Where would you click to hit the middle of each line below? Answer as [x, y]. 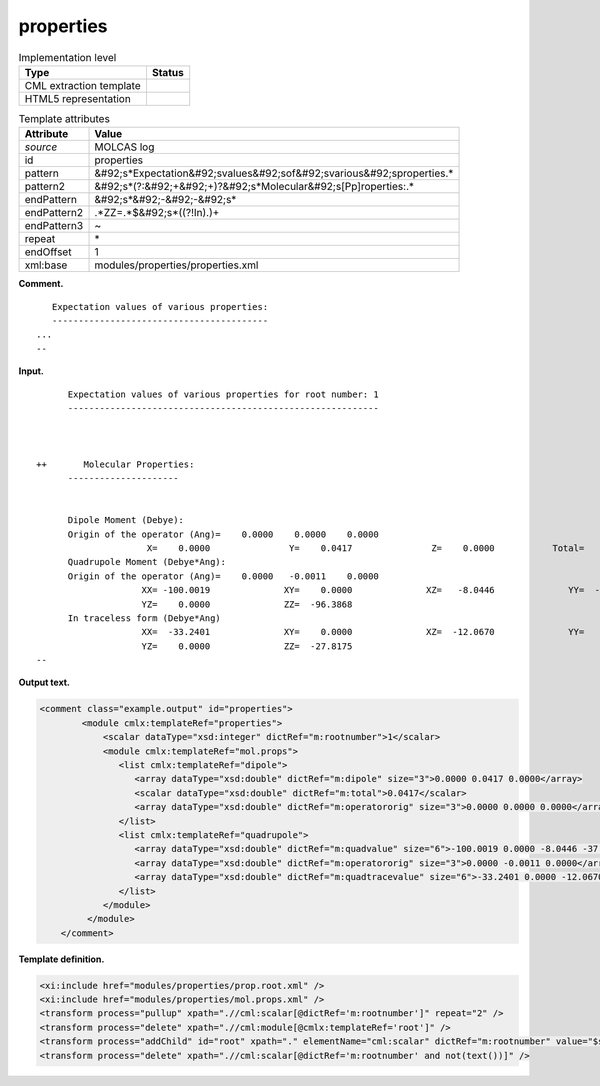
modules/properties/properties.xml [176, 265]
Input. [31, 371]
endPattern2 [54, 213]
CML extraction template [82, 85]
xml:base [46, 265]
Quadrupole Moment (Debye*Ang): [147, 562]
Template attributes [64, 119]
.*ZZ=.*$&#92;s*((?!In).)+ [157, 213]
